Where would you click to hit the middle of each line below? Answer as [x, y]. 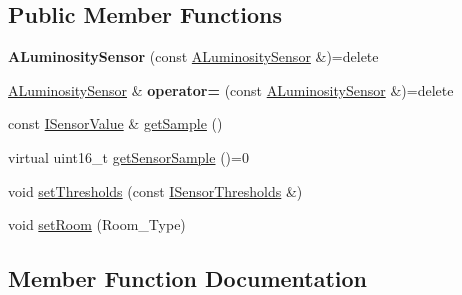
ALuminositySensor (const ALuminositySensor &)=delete [193, 56]
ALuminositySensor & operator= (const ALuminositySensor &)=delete [231, 89]
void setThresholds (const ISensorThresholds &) [155, 190]
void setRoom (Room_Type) [97, 224]
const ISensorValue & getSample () [115, 123]
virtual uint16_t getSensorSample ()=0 [128, 156]
